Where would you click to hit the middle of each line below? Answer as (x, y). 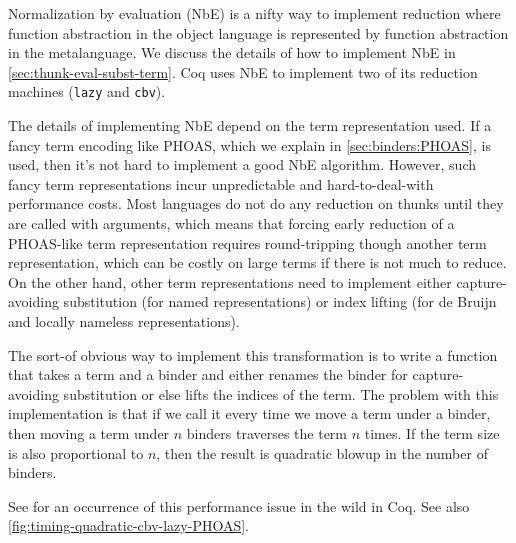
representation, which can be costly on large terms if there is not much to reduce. (257, 262)
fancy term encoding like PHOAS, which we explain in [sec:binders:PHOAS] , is (249, 144)
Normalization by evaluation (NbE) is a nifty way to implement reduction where (254, 13)
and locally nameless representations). (124, 320)
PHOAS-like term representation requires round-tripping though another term (247, 242)
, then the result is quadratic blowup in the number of (322, 452)
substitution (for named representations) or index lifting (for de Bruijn (280, 301)
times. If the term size (432, 432)
